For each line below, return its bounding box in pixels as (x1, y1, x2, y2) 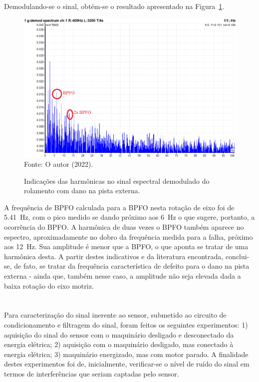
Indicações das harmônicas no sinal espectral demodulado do (24, 175, 210, 186)
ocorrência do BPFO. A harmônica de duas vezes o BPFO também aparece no (4, 222, 244, 232)
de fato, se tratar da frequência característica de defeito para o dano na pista (14, 261, 250, 271)
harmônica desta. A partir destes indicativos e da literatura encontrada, (4, 251, 224, 261)
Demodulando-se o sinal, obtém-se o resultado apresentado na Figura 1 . (4, 1, 225, 11)
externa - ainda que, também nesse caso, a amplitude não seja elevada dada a (4, 271, 241, 281)
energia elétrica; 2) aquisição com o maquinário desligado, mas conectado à (4, 339, 234, 350)
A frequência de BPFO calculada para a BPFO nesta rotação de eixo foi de (4, 202, 235, 212)
